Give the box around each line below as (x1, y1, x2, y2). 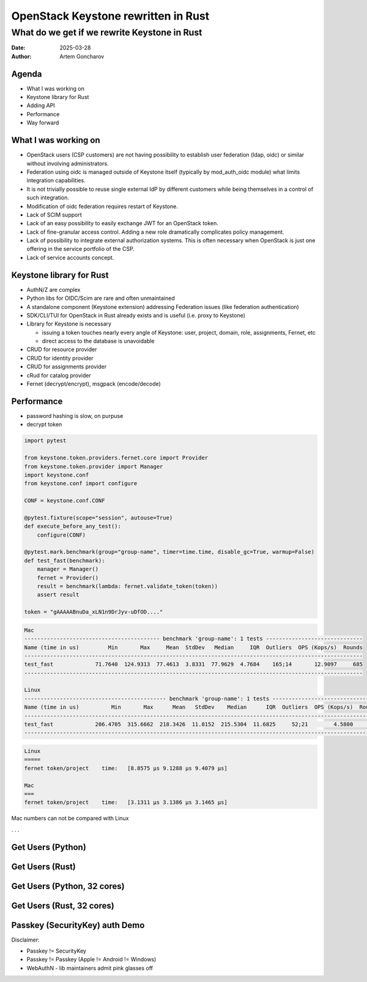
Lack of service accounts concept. (26, 254, 114, 261)
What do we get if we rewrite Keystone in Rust (11, 27, 202, 38)
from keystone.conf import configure (24, 480, 138, 487)
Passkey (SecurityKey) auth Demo (11, 920, 145, 930)
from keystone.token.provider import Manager (24, 463, 163, 470)
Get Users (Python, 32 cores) (11, 881, 125, 891)
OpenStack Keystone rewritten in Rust (11, 9, 210, 23)
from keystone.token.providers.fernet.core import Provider (24, 455, 209, 461)
